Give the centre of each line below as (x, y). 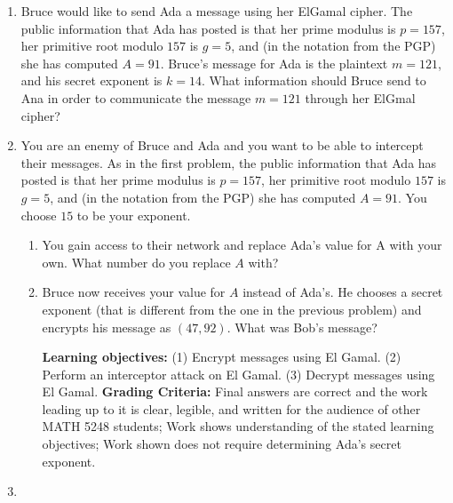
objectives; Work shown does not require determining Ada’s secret (222, 444)
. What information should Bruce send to (314, 80)
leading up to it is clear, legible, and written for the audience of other (231, 408)
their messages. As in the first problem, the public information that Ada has (229, 162)
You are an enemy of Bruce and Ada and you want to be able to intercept (222, 145)
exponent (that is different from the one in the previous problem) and (232, 309)
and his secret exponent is (91, 80)
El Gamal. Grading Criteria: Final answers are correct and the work (235, 391)
